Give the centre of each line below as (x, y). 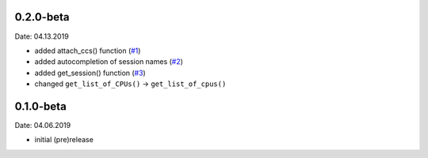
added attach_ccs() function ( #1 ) (88, 51)
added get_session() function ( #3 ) (90, 73)
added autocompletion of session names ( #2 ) (109, 62)
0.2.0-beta (42, 17)
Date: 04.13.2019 (42, 36)
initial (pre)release (64, 140)
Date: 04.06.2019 (43, 125)
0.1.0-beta (40, 106)
